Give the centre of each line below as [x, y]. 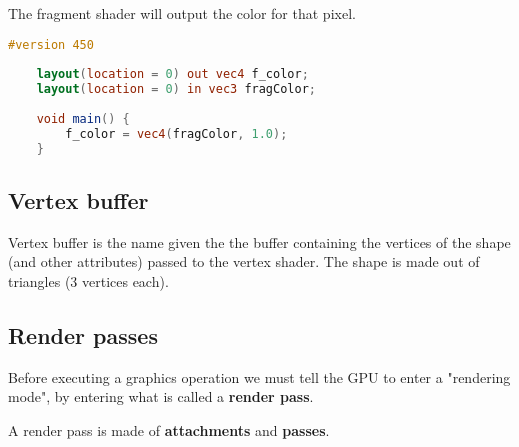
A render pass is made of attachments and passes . [169, 429]
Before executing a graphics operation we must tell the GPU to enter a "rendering [259, 376]
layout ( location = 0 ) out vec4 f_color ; [172, 74]
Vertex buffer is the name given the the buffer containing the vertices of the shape [259, 241]
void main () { [83, 118]
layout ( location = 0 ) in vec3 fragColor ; [176, 89]
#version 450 [51, 44]
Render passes [83, 334]
